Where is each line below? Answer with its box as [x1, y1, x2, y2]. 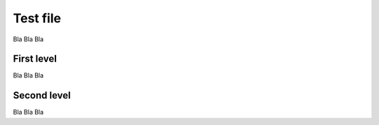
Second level [13, 89, 72, 101]
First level [13, 53, 58, 65]
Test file [13, 10, 61, 26]
